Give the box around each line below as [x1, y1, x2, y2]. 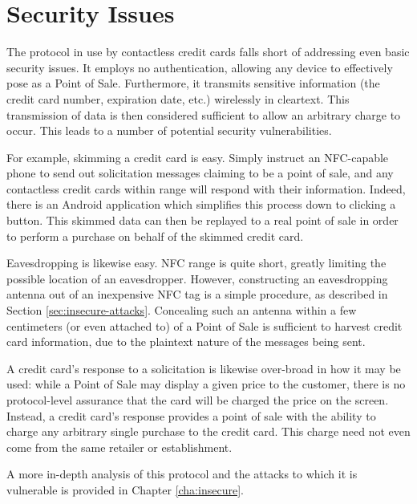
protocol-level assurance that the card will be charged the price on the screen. [6, 392, 389, 408]
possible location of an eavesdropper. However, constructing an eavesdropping [6, 270, 388, 287]
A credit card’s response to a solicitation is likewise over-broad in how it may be [6, 360, 401, 376]
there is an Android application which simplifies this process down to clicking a [6, 196, 396, 213]
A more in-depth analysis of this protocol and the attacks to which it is [6, 465, 358, 482]
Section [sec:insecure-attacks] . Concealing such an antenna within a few [6, 302, 357, 319]
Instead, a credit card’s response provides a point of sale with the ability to [6, 407, 376, 424]
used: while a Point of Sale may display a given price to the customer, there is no [6, 376, 406, 392]
